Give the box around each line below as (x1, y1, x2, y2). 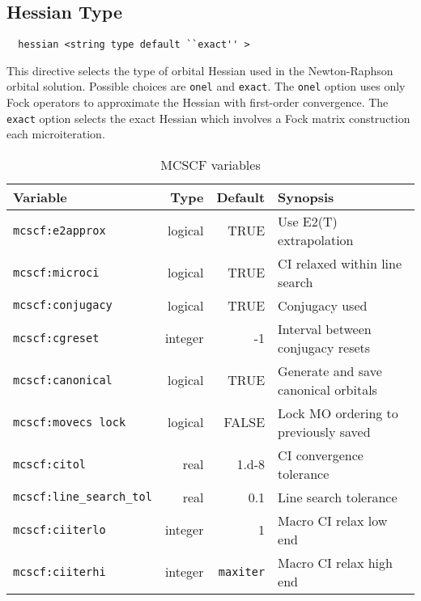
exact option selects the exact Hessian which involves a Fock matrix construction (6, 109, 410, 126)
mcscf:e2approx (13, 223, 106, 237)
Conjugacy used (278, 295, 368, 315)
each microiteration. (6, 125, 105, 142)
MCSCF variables (160, 154, 261, 174)
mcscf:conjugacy (13, 298, 113, 312)
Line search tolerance (278, 487, 398, 506)
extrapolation (278, 230, 354, 249)
